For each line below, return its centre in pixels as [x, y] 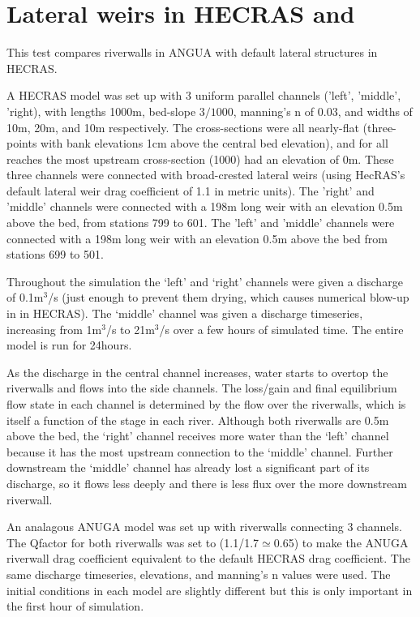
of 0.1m [25, 297]
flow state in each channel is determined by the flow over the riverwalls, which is [206, 404]
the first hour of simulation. [75, 606]
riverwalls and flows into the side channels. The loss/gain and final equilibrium [202, 388]
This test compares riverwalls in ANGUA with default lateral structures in [192, 52]
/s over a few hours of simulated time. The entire [281, 329]
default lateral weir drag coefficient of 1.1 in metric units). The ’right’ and [191, 190]
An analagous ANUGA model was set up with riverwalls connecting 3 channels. [204, 527]
